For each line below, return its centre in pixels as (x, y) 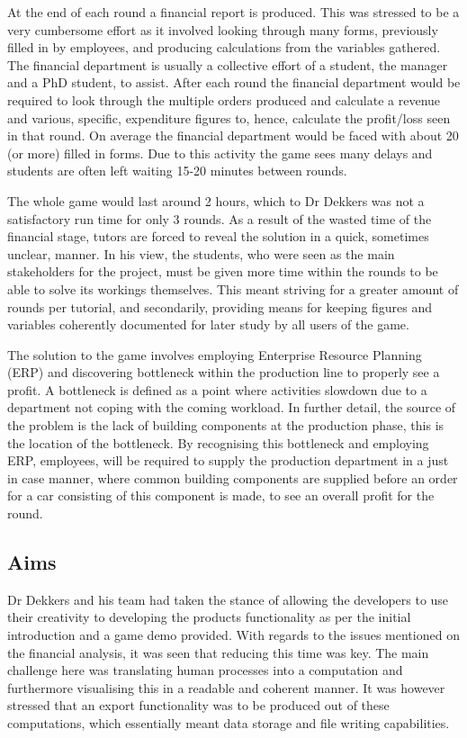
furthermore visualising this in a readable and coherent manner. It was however (226, 687)
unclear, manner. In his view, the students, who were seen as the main (201, 253)
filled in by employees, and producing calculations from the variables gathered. (224, 47)
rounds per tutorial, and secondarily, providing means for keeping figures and (220, 306)
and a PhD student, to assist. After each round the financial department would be (234, 82)
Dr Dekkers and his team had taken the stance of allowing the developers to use (228, 599)
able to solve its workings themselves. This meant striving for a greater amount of (233, 288)
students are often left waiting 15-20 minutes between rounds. (177, 171)
